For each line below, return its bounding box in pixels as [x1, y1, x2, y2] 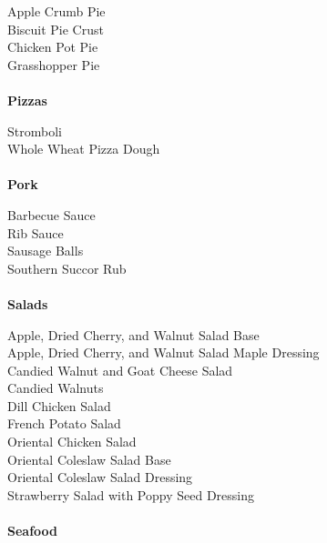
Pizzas [7, 90, 47, 109]
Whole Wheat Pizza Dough [7, 139, 160, 158]
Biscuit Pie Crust [7, 19, 104, 38]
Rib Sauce [7, 223, 64, 242]
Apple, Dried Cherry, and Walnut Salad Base [7, 325, 260, 344]
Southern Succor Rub [7, 258, 127, 277]
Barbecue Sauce [7, 205, 96, 224]
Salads [7, 294, 48, 313]
